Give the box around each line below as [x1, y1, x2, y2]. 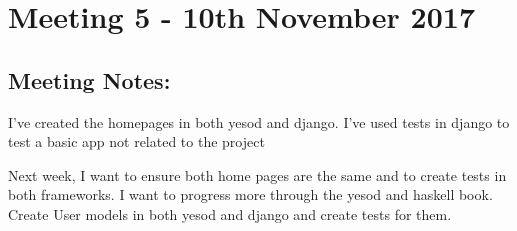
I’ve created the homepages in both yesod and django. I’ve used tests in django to [8, 111, 510, 132]
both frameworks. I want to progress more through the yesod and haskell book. [8, 184, 493, 205]
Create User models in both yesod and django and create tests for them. [8, 203, 452, 224]
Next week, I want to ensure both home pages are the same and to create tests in [8, 164, 507, 185]
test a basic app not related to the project [8, 131, 265, 152]
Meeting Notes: [8, 64, 171, 95]
